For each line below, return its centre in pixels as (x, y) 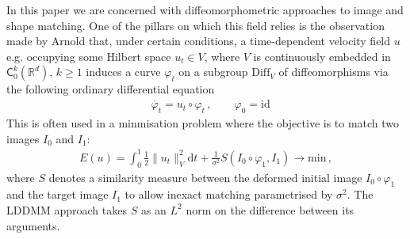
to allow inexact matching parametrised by (229, 194)
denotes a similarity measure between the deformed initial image (205, 177)
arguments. (33, 225)
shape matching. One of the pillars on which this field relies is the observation (195, 25)
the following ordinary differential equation (111, 89)
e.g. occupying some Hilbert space (89, 56)
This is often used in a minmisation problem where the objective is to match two (203, 123)
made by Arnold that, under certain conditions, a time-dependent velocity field (199, 41)
